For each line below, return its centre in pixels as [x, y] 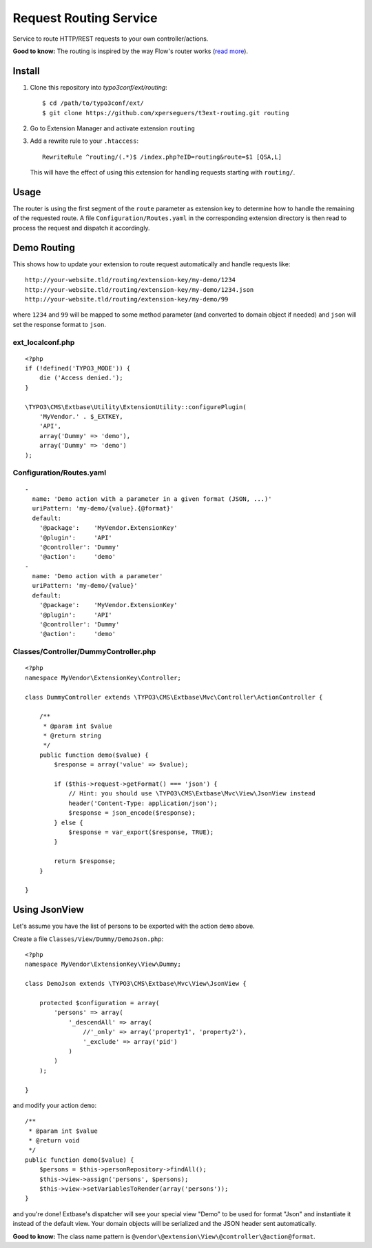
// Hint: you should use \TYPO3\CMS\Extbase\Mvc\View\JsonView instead [192, 794]
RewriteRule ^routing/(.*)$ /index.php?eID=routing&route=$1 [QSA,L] [162, 157]
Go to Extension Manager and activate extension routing [113, 128]
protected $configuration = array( [99, 1003]
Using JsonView [48, 910]
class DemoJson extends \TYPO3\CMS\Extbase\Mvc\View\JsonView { [136, 984]
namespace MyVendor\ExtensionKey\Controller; [103, 677]
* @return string [72, 736]
